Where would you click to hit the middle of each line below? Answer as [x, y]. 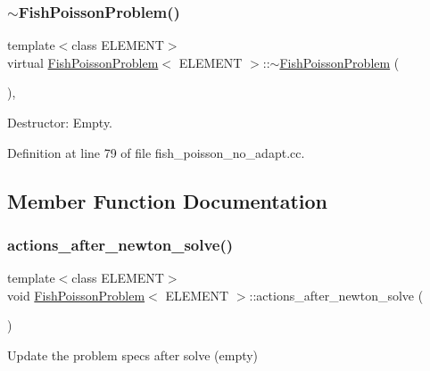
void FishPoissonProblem [76, 295]
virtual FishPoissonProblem [83, 62]
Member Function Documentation [168, 200]
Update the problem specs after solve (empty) [133, 355]
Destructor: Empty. [60, 122]
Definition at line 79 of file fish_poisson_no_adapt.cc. [156, 152]
